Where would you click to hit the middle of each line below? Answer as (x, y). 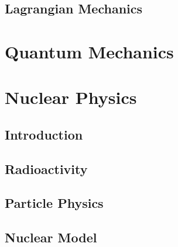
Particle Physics (54, 203)
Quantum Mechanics (89, 51)
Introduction (44, 134)
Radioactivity (46, 168)
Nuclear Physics (71, 97)
